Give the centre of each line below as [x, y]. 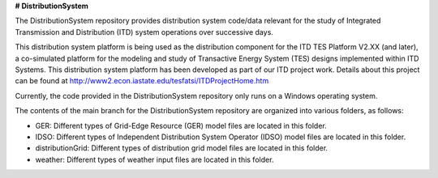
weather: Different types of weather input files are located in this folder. [155, 159]
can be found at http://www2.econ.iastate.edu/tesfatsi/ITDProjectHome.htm [142, 81]
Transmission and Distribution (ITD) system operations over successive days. [144, 32]
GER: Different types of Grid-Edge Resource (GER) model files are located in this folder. [181, 125]
